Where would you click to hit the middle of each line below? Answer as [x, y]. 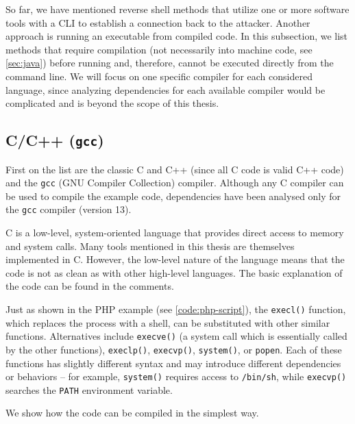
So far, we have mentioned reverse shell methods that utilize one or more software [177, 9]
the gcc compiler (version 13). [69, 209]
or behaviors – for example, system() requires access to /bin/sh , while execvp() [176, 376]
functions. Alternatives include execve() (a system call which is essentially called [176, 336]
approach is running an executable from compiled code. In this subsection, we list [177, 36]
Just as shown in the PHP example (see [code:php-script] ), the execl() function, [176, 309]
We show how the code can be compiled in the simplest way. [132, 413]
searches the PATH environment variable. [89, 389]
